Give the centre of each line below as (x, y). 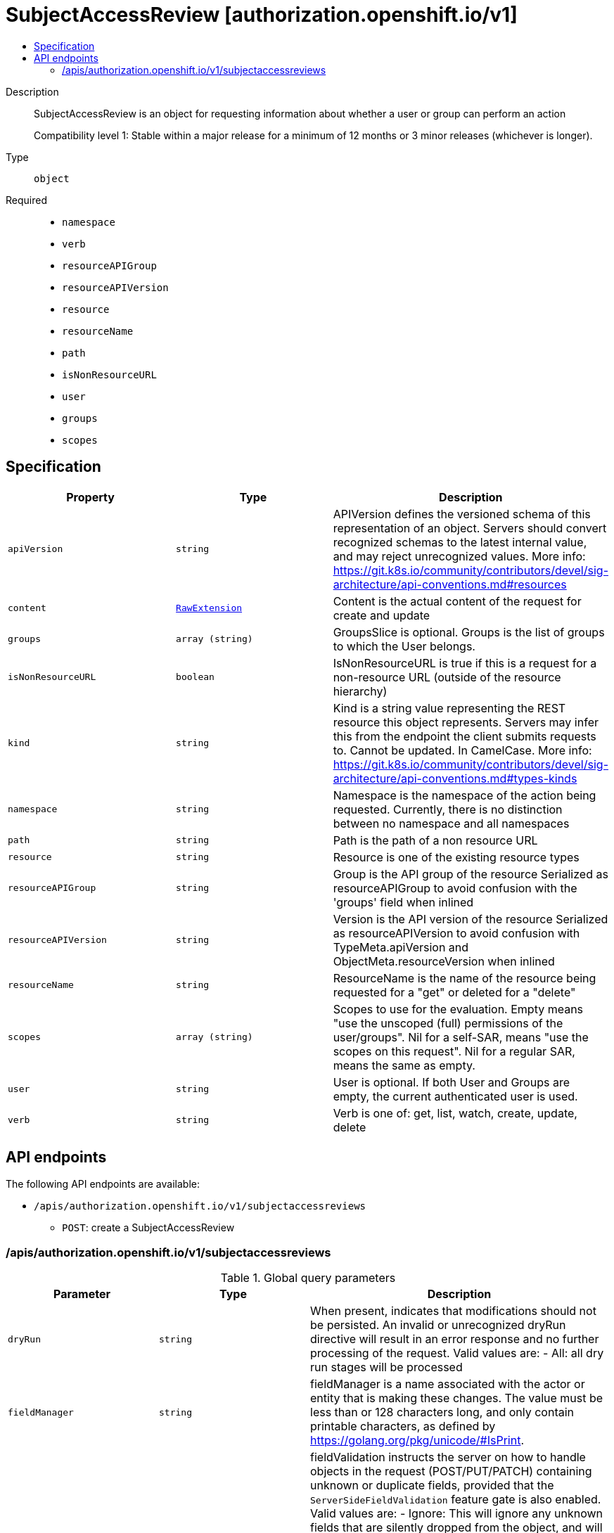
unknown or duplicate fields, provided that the (432, 1486)
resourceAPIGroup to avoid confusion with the (455, 888)
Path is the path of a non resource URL (435, 840)
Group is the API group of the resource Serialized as (471, 874)
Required (26, 200)
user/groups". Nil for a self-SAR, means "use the (461, 1037)
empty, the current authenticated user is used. (455, 1096)
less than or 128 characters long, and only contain (442, 1412)
